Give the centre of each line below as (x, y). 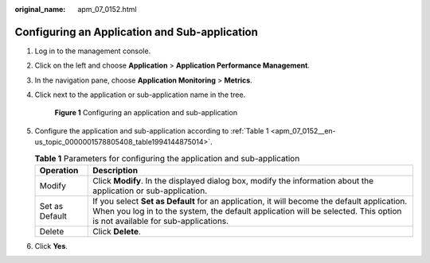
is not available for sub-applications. (161, 221)
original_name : (40, 9)
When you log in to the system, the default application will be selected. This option (247, 211)
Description (115, 171)
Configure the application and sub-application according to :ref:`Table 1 (152, 130)
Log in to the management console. (93, 51)
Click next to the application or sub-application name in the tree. (140, 95)
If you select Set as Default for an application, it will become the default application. (250, 201)
